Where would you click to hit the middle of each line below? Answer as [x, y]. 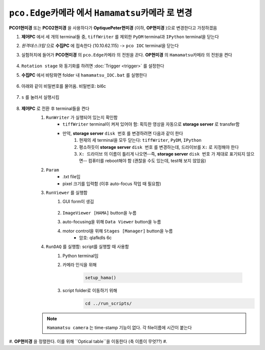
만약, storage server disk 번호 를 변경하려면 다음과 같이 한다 [123, 133]
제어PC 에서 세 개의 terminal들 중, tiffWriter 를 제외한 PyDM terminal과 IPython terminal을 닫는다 [120, 36]
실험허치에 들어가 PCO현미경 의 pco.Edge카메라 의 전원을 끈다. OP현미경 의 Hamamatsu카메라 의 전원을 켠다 [127, 54]
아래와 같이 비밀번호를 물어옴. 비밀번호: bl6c [64, 86]
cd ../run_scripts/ [108, 304]
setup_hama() [101, 278]
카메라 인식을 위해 [79, 265]
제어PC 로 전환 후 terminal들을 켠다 [55, 108]
